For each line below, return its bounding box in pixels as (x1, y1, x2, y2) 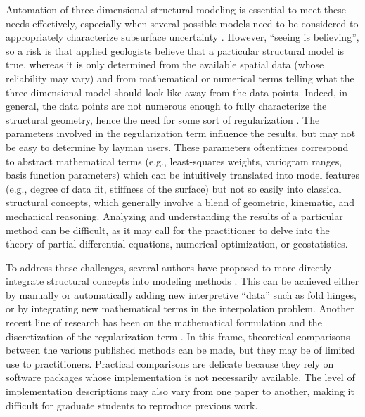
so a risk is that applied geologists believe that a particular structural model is (6, 43, 345, 58)
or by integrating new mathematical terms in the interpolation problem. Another (6, 301, 354, 316)
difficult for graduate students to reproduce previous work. (6, 397, 258, 412)
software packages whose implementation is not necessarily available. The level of (6, 370, 355, 385)
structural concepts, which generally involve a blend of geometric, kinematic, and (6, 195, 355, 210)
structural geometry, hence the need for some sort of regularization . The (6, 112, 320, 127)
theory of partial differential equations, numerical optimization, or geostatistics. (6, 236, 348, 251)
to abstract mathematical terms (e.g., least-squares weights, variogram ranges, (6, 153, 342, 168)
